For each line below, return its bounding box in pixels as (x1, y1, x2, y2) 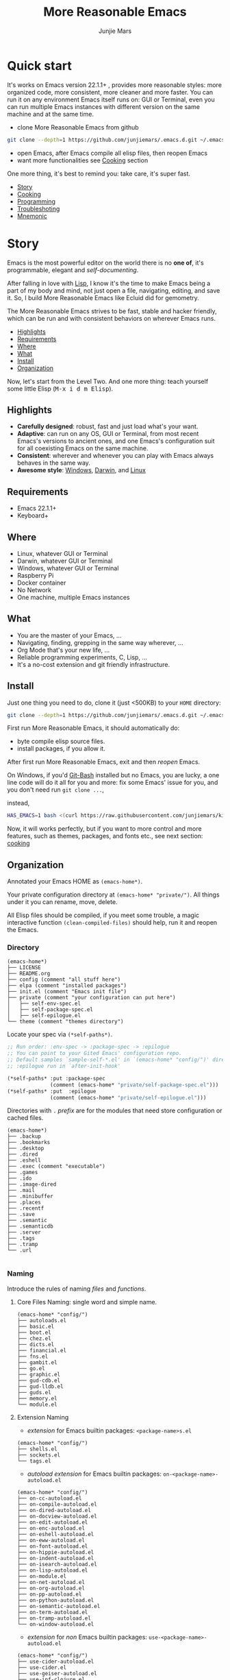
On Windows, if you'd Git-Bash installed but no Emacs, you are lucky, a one (7, 771, 220, 779)
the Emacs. (7, 926, 39, 934)
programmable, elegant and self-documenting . (7, 265, 139, 274)
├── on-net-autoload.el (16, 1579, 86, 1585)
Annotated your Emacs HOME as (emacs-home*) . (7, 877, 142, 886)
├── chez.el (16, 1335, 51, 1342)
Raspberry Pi (16, 571, 54, 579)
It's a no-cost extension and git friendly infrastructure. (16, 660, 170, 668)
